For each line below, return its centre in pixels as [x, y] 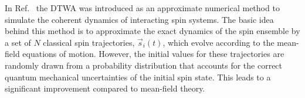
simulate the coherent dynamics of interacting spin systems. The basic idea [139, 19]
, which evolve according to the [218, 42]
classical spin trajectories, [89, 42]
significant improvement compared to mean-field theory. [105, 88]
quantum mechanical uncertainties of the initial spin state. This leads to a [138, 77]
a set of [18, 42]
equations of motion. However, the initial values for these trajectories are [153, 54]
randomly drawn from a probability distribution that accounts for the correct [144, 65]
